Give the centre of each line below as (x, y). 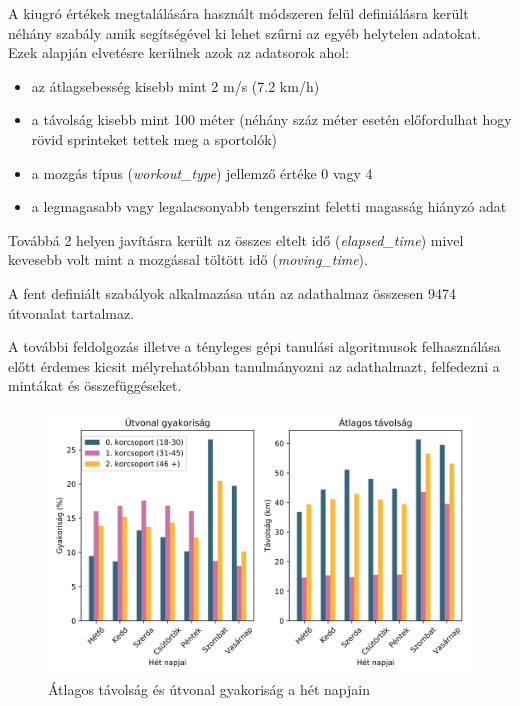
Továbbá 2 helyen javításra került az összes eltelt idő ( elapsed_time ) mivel (236, 239)
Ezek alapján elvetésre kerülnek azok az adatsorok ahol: (179, 52)
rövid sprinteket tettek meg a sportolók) (154, 138)
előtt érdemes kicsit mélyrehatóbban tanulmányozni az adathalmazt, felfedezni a (254, 365)
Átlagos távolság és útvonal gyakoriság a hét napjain (209, 688)
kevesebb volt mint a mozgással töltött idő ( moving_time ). (188, 259)
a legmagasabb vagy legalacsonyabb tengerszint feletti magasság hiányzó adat (269, 206)
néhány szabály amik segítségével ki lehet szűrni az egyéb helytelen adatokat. (244, 32)
